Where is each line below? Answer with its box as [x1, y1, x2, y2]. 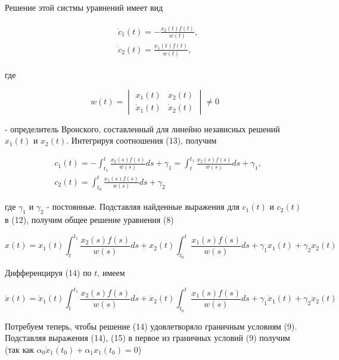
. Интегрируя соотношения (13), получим [66, 134, 217, 147]
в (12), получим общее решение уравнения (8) [5, 213, 174, 225]
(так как [5, 343, 35, 355]
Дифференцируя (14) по [5, 266, 92, 279]
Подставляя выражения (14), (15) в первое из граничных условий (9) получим [5, 331, 290, 344]
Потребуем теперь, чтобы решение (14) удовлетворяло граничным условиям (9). [5, 319, 297, 332]
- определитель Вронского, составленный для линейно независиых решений [5, 122, 280, 135]
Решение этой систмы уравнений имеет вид [5, 1, 163, 13]
